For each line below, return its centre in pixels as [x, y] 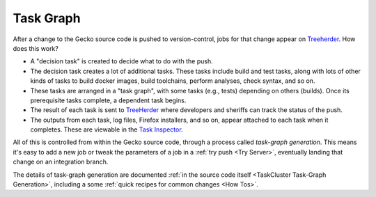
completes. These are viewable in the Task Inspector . [107, 129]
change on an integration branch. [61, 162]
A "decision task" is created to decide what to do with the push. [122, 61]
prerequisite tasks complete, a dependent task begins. [108, 100]
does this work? [36, 48]
